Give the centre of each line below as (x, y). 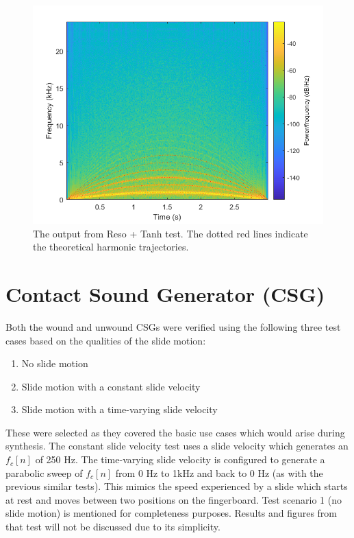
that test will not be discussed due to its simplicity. (113, 527)
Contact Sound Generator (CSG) (165, 293)
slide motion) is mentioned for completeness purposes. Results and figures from (172, 513)
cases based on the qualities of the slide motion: (106, 340)
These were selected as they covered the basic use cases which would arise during (175, 432)
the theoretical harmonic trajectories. (111, 247)
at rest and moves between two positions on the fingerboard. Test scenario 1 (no (174, 499)
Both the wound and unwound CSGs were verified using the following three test (173, 326)
